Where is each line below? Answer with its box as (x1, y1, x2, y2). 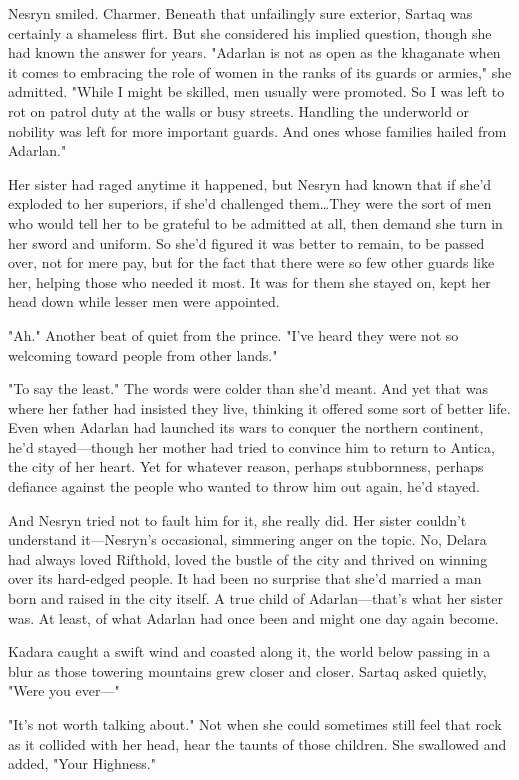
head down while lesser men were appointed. (8, 291, 280, 312)
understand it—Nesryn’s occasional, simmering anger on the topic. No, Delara (8, 529, 487, 550)
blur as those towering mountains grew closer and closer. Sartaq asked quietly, (8, 660, 487, 681)
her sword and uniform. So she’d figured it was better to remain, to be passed (8, 232, 485, 253)
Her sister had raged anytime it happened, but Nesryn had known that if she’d (8, 173, 492, 194)
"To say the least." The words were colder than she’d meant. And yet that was (8, 378, 488, 399)
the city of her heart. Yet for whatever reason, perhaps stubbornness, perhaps (8, 456, 484, 477)
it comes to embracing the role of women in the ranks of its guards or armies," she (8, 61, 512, 82)
